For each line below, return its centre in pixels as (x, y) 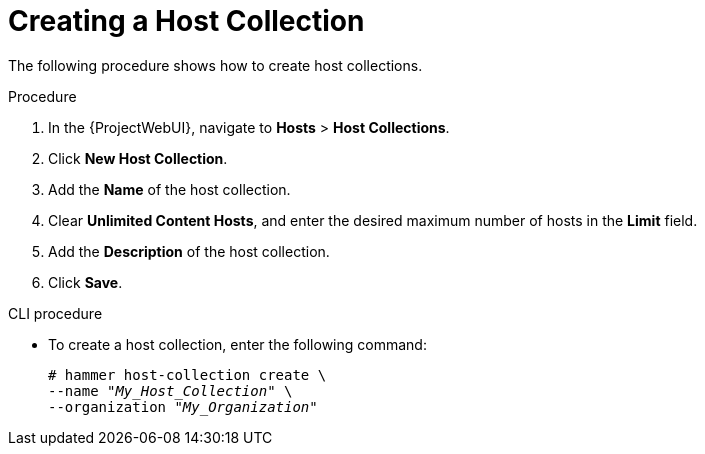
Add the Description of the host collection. (189, 251)
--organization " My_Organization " (183, 406)
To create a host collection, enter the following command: (237, 344)
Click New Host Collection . (138, 158)
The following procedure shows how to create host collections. (215, 65)
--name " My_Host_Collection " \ (170, 390)
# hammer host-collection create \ (187, 374)
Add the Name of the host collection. (169, 189)
